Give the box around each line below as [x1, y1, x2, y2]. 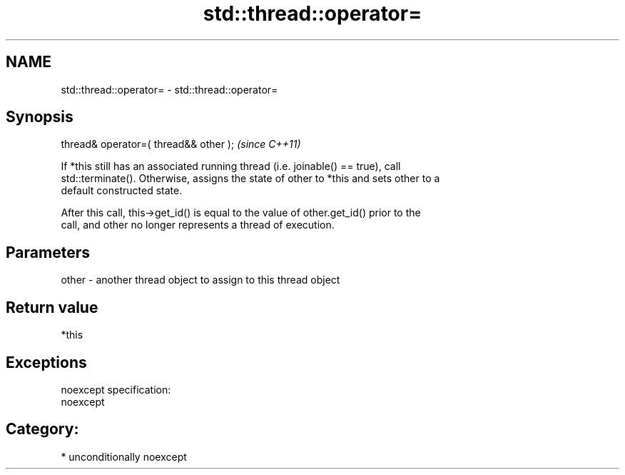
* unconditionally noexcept [61, 450, 187, 463]
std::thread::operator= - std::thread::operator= [61, 83, 278, 96]
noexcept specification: [61, 383, 171, 396]
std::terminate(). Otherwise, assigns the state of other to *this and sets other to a [61, 172, 440, 185]
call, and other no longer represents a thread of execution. [61, 219, 335, 231]
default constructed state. [61, 184, 183, 197]
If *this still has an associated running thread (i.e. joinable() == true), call [61, 160, 401, 173]
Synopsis [6, 108, 73, 126]
